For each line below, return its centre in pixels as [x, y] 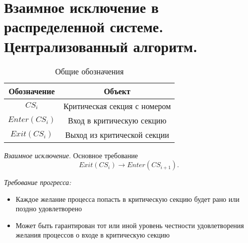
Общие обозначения [90, 71]
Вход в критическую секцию [117, 120]
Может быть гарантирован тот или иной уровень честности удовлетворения [130, 225]
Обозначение [32, 91]
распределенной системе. [84, 27]
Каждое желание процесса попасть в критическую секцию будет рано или [127, 199]
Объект [117, 91]
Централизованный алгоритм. [101, 46]
